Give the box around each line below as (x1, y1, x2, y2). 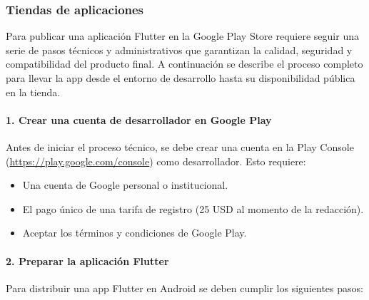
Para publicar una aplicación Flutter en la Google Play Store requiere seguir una (6, 29, 359, 43)
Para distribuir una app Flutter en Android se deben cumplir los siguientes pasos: (6, 280, 363, 295)
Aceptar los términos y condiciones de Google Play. (22, 225, 247, 240)
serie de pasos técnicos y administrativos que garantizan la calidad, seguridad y (6, 42, 353, 57)
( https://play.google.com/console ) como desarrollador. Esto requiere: (6, 153, 306, 168)
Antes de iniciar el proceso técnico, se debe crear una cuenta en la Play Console (6, 139, 354, 154)
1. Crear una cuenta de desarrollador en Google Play (6, 112, 272, 127)
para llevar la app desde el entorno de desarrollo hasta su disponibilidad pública (6, 71, 355, 85)
